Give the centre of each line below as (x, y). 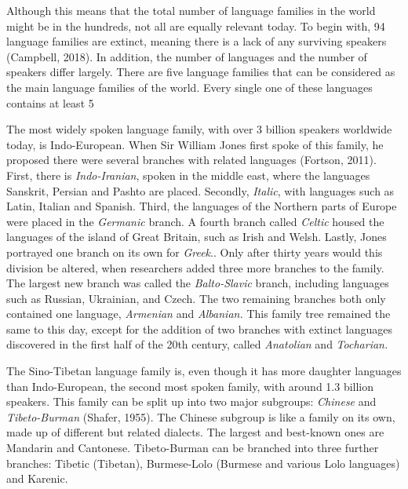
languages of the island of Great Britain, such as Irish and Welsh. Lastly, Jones (197, 237)
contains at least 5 (50, 102)
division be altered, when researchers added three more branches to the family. (195, 267)
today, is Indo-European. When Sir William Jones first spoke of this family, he (195, 144)
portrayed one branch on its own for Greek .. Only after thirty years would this (195, 252)
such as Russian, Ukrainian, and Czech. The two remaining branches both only (196, 298)
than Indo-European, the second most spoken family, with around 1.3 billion (190, 386)
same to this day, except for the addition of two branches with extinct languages (199, 328)
